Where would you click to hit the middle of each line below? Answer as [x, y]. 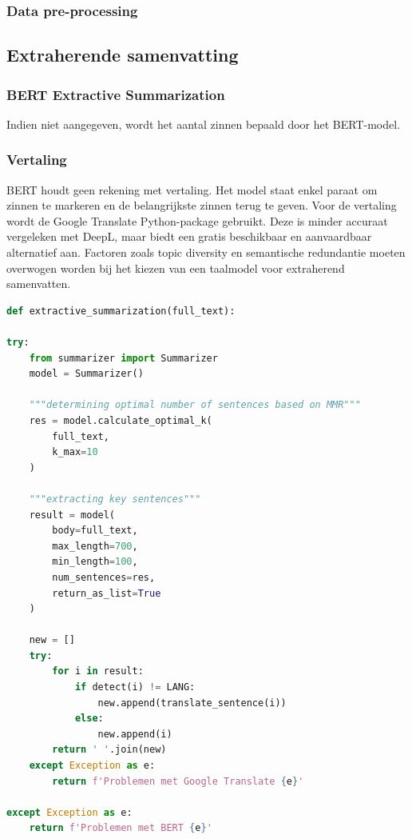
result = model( [72, 515]
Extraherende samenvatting [123, 55]
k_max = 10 [75, 452]
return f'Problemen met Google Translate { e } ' [178, 781]
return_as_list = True [107, 593]
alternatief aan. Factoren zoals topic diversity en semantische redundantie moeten [206, 252]
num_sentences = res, [104, 577]
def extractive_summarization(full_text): [121, 311]
